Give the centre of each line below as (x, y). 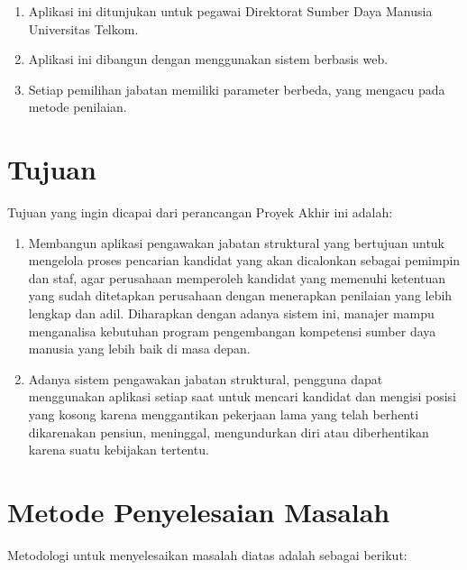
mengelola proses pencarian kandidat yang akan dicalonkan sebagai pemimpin (244, 260)
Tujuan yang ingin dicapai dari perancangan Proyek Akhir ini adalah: (200, 212)
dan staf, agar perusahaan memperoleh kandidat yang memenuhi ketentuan (237, 277)
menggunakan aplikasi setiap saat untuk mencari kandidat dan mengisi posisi (243, 396)
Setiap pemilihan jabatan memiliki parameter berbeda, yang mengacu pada (237, 89)
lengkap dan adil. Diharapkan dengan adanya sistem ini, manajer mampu (231, 313)
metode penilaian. (78, 107)
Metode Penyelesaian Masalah (199, 511)
